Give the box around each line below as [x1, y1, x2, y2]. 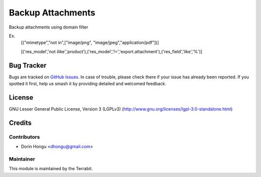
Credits [9, 118, 32, 127]
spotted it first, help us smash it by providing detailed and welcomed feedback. [9, 81, 166, 87]
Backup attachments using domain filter [9, 24, 88, 30]
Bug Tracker [9, 61, 47, 70]
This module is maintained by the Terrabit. [9, 166, 93, 172]
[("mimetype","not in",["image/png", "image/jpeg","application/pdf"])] [21, 40, 159, 45]
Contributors [9, 133, 40, 140]
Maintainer [9, 155, 35, 162]
